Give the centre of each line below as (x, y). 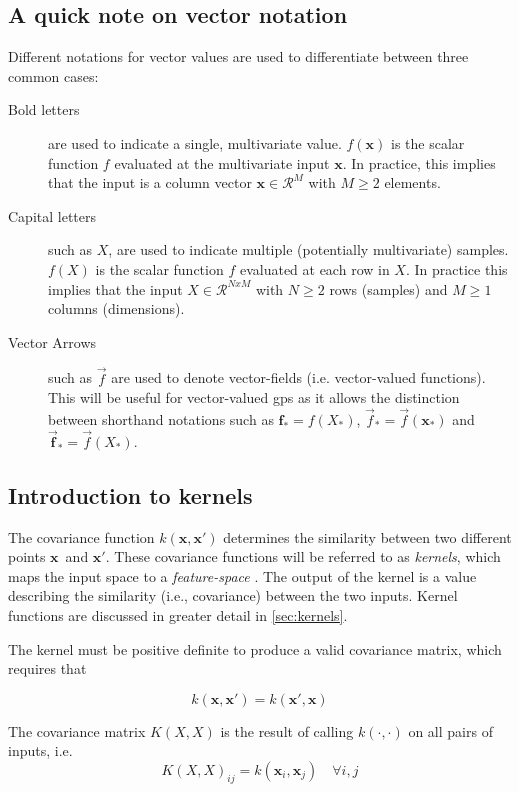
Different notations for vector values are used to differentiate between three (238, 56)
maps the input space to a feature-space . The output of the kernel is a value (242, 575)
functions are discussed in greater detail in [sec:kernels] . (178, 614)
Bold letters (44, 109)
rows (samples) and (388, 288)
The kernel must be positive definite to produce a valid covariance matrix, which (255, 648)
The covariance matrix (77, 730)
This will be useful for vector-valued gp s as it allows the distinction (254, 397)
